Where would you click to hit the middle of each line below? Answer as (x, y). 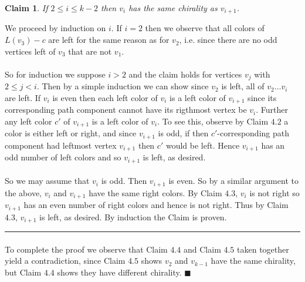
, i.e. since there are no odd (228, 40)
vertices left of (30, 51)
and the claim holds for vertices (185, 74)
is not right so (274, 192)
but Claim (23, 272)
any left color (28, 121)
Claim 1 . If (26, 8)
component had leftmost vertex (61, 145)
